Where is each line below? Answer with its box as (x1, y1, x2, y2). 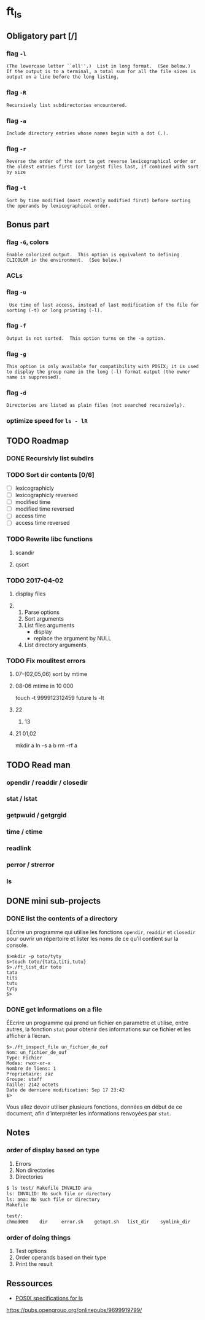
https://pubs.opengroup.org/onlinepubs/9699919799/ (6, 1306, 142, 1314)
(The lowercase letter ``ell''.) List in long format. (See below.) (6, 63, 191, 69)
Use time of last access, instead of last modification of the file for (9, 302, 199, 308)
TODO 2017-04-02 (6, 576, 63, 584)
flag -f (6, 321, 26, 330)
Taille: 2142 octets (6, 1082, 60, 1088)
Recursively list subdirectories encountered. (6, 102, 128, 108)
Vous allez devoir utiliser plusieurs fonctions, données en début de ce (6, 1103, 183, 1110)
